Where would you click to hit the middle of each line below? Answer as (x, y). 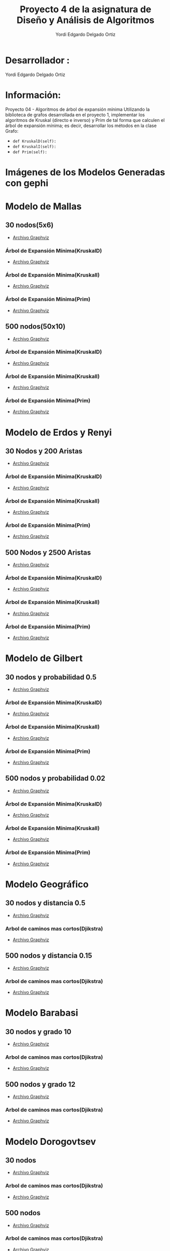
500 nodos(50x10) (35, 327)
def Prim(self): (30, 152)
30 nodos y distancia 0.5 (45, 903)
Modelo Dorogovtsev (51, 1142)
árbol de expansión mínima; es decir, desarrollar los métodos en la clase (81, 126)
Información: (33, 95)
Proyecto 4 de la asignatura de (86, 9)
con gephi (27, 183)
